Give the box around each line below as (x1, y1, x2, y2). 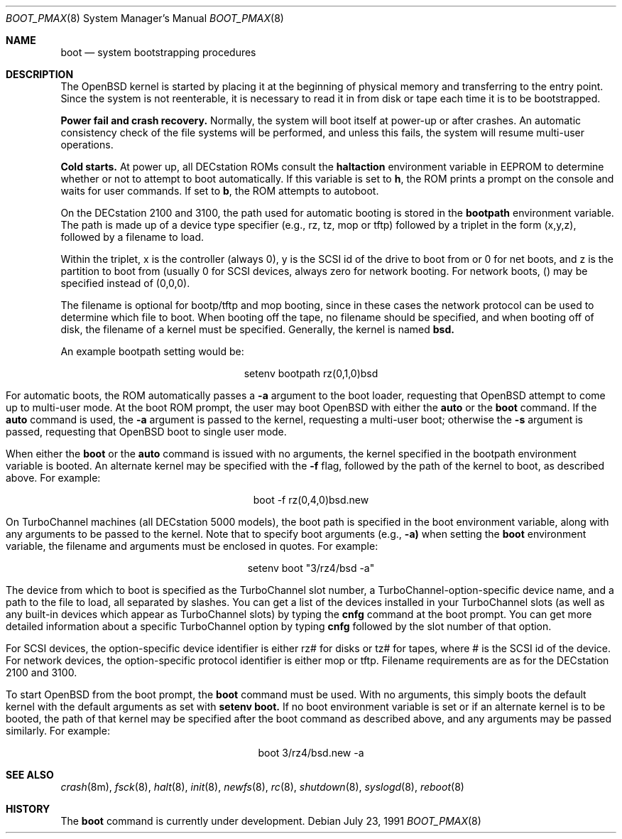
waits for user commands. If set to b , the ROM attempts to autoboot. (60, 185, 379, 197)
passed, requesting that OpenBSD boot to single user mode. (6, 426, 287, 438)
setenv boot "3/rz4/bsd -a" (247, 562, 375, 574)
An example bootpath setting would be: (60, 345, 244, 357)
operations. (60, 139, 114, 151)
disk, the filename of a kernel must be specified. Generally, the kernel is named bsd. (60, 323, 454, 335)
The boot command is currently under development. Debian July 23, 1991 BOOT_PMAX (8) (60, 815, 481, 827)
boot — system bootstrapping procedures (60, 46, 256, 58)
